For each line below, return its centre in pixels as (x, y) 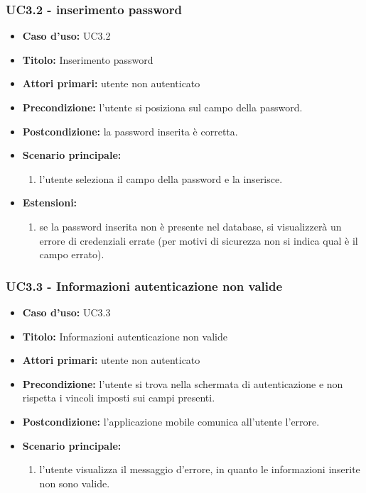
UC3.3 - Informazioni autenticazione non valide (144, 286)
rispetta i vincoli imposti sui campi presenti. (119, 398)
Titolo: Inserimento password (88, 59)
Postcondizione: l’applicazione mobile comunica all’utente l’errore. (171, 421)
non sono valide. (75, 483)
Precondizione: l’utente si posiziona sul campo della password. (162, 107)
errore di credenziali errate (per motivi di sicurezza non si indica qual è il (199, 240)
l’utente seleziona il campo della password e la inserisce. (161, 178)
